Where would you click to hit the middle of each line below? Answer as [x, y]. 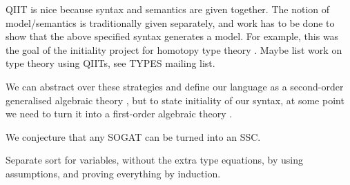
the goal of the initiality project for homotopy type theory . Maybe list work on [174, 49]
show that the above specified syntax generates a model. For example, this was [172, 36]
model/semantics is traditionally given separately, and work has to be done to [170, 22]
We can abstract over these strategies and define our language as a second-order [175, 86]
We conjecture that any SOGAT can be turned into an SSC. [133, 136]
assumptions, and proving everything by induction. [113, 173]
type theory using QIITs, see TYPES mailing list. [110, 63]
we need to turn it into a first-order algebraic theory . [119, 114]
